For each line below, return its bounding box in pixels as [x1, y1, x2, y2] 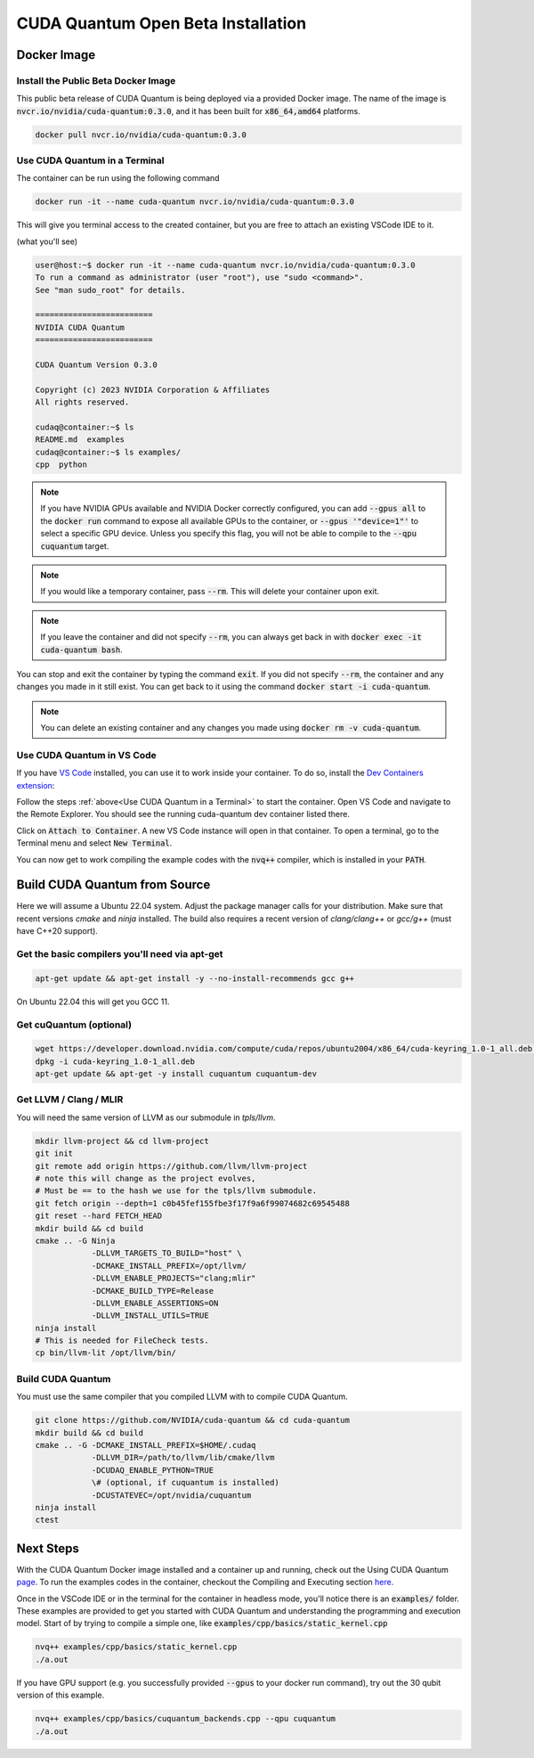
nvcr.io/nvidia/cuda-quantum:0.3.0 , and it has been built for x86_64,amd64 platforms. [16, 105, 360, 116]
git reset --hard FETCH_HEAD [35, 1211, 163, 1221]
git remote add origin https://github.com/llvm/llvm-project [35, 1161, 308, 1171]
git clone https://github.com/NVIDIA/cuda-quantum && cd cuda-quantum [35, 1415, 351, 1426]
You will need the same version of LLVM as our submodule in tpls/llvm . [16, 1112, 276, 1123]
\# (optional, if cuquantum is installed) [91, 1477, 279, 1488]
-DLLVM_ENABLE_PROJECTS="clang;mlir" [91, 1273, 256, 1283]
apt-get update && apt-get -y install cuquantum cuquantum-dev [35, 1069, 318, 1079]
